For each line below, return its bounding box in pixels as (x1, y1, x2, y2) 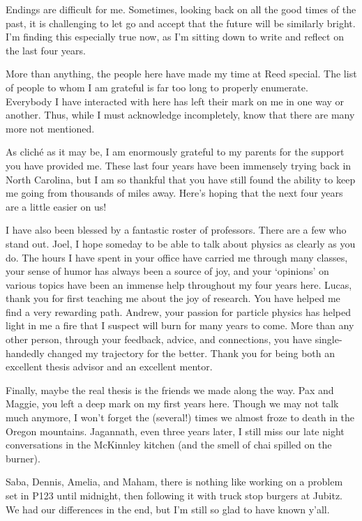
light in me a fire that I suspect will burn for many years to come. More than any (6, 318, 354, 333)
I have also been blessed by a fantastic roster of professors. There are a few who (6, 222, 347, 237)
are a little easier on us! (6, 199, 107, 213)
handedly (6, 345, 45, 360)
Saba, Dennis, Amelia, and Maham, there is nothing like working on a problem (6, 474, 343, 489)
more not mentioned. (6, 121, 95, 135)
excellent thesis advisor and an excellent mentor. (6, 359, 213, 374)
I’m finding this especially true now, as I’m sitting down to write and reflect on (6, 29, 344, 44)
